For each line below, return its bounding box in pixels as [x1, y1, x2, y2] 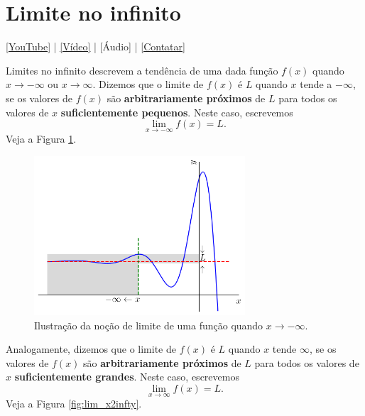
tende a [300, 77, 332, 92]
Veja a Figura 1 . [6, 131, 77, 146]
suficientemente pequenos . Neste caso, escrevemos [60, 104, 293, 119]
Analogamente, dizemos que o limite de [6, 341, 176, 356]
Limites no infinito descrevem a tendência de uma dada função [6, 62, 278, 77]
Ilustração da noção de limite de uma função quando [34, 317, 263, 332]
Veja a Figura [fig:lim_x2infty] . [6, 396, 142, 411]
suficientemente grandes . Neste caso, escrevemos [14, 369, 239, 384]
